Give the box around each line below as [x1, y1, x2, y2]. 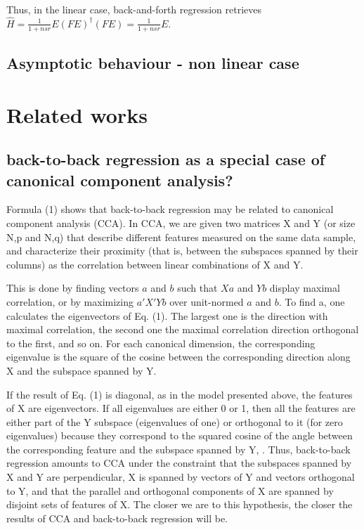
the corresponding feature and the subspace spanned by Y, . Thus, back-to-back [6, 441, 351, 456]
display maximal [269, 280, 340, 295]
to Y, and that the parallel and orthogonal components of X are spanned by [6, 483, 334, 498]
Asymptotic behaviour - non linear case [6, 52, 299, 74]
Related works [6, 100, 148, 129]
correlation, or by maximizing [6, 294, 134, 309]
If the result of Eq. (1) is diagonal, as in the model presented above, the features [6, 387, 353, 401]
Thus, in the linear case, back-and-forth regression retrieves [6, 2, 262, 16]
